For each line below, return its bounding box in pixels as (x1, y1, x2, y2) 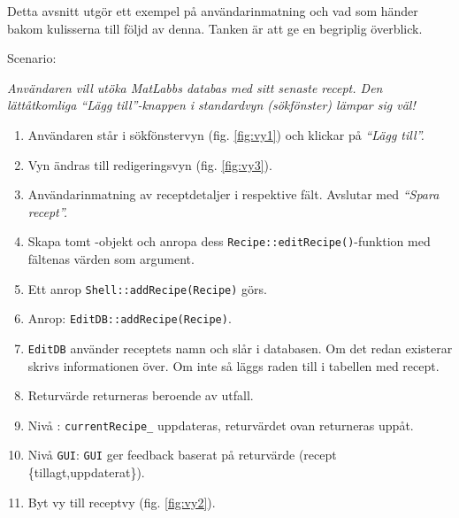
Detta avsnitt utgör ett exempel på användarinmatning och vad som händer (7, 2, 418, 19)
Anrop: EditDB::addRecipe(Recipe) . (27, 309, 232, 328)
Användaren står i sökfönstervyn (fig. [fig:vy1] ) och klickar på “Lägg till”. (27, 125, 425, 143)
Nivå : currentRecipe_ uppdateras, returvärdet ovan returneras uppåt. (27, 415, 414, 434)
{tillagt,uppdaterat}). (27, 463, 145, 482)
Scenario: (7, 49, 57, 67)
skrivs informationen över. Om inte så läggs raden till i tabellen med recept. (27, 356, 440, 375)
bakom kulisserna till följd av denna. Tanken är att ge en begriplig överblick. (7, 19, 423, 37)
